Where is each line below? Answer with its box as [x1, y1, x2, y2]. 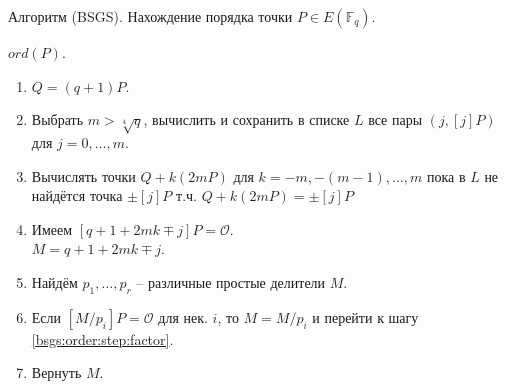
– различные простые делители [136, 271, 326, 292]
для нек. [158, 306, 208, 327]
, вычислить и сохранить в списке [143, 109, 350, 130]
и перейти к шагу [312, 306, 419, 327]
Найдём [31, 271, 78, 292]
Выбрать [31, 109, 84, 130]
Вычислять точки [31, 165, 136, 186]
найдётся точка [31, 185, 123, 206]
